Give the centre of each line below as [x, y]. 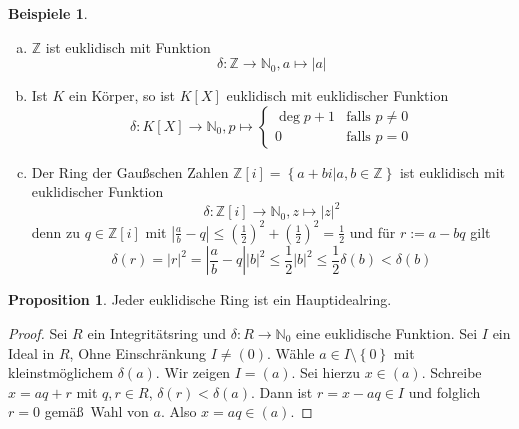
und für [372, 231]
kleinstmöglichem [61, 372]
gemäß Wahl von [96, 411]
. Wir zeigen [193, 372]
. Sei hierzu [326, 372]
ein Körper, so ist [122, 95]
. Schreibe [451, 372]
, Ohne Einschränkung [138, 352]
